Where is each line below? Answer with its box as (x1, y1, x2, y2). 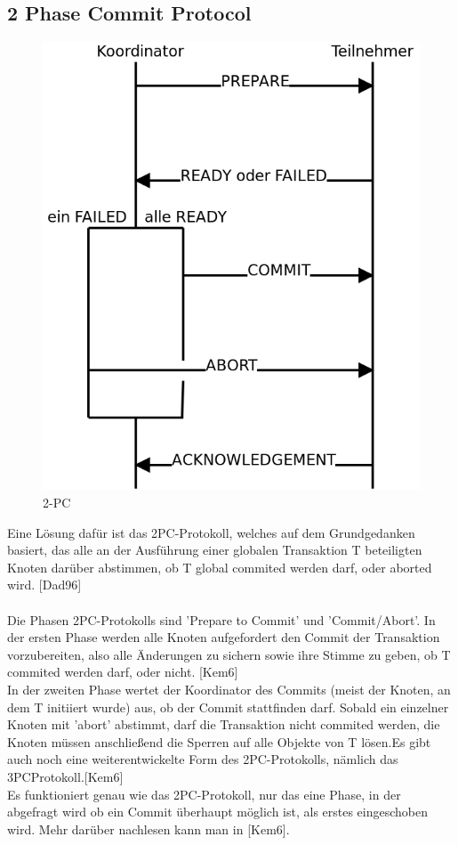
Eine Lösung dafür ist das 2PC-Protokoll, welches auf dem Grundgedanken (7, 523, 415, 541)
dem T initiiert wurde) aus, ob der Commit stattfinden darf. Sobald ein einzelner (7, 697, 449, 716)
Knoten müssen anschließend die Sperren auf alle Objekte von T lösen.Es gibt (7, 732, 431, 751)
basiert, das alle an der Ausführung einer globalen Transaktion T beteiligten (7, 540, 422, 559)
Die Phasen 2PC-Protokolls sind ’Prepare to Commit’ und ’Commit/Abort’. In (7, 610, 436, 629)
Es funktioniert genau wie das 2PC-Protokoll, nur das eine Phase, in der (7, 784, 401, 803)
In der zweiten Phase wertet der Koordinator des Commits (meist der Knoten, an (7, 680, 451, 698)
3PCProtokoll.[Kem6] (7, 767, 124, 785)
